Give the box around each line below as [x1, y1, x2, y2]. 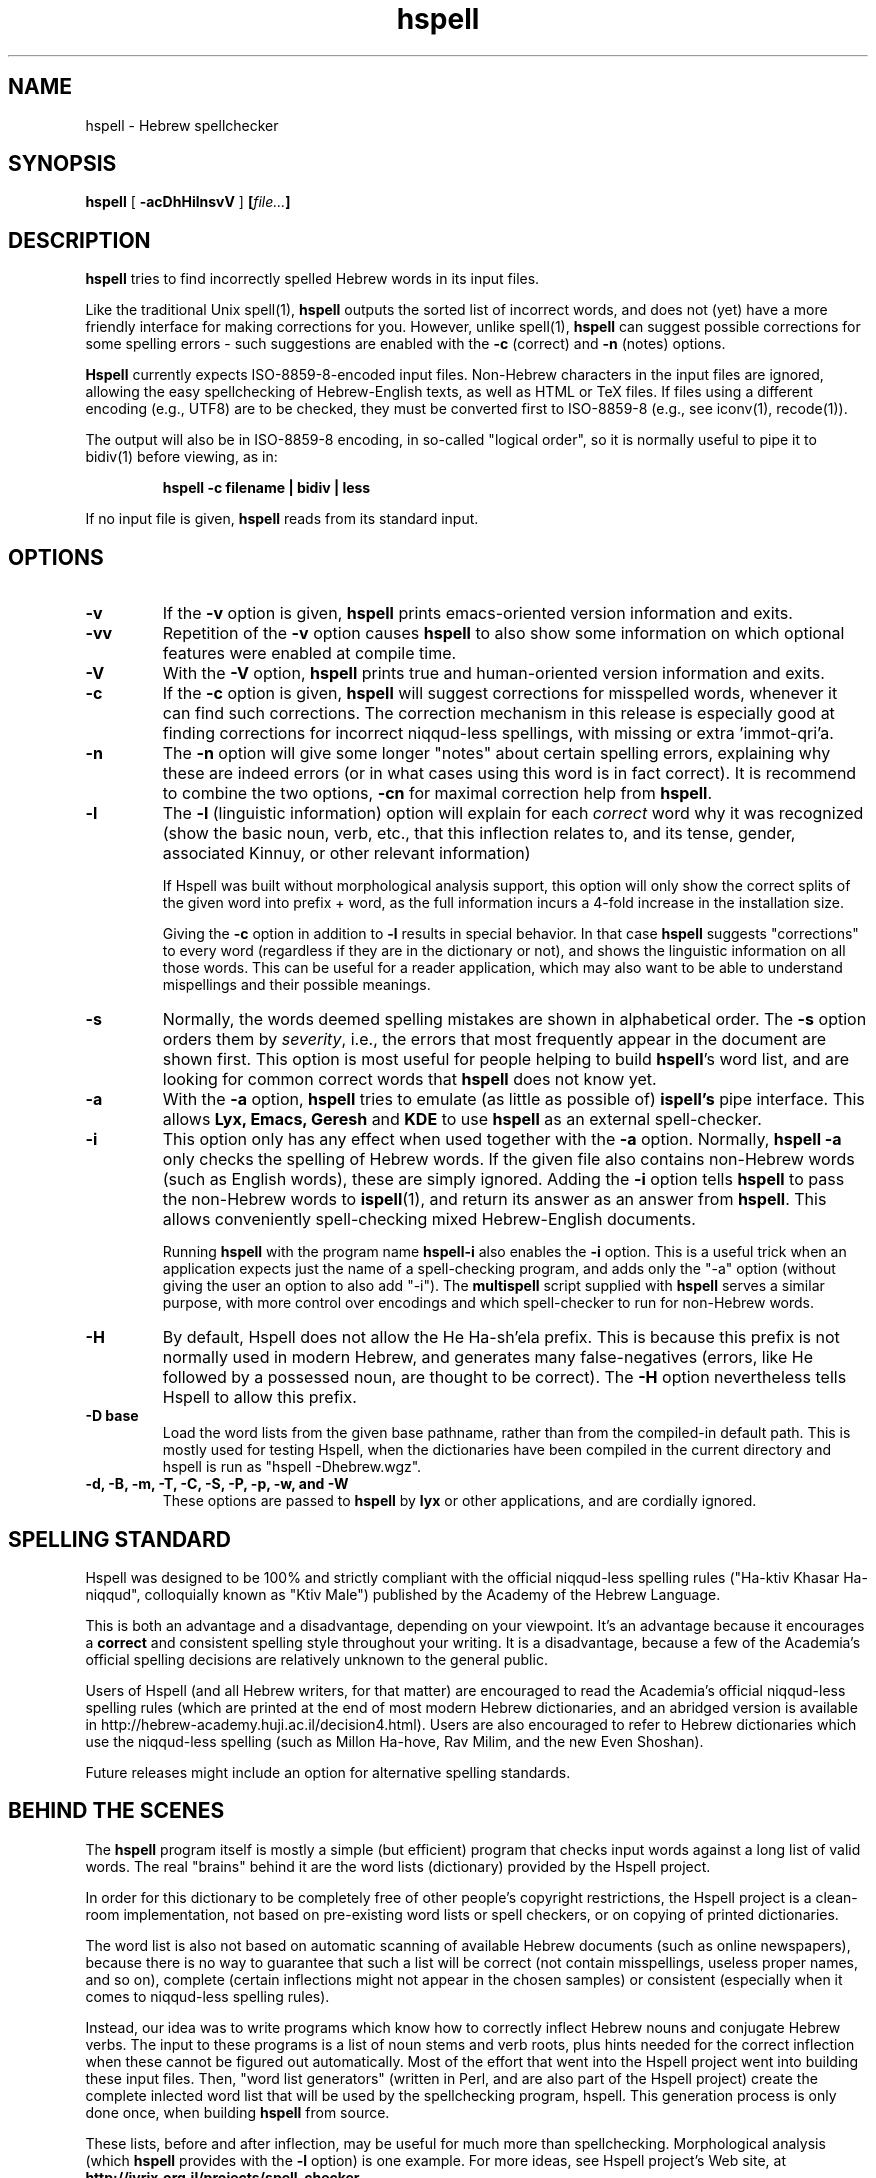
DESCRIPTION [8, 227, 151, 253]
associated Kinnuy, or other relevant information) [162, 843, 531, 864]
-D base [85, 1407, 139, 1425]
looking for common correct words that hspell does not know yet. [162, 1069, 657, 1090]
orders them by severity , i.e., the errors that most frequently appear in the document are [162, 1029, 827, 1050]
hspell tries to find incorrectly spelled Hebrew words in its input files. [85, 270, 540, 288]
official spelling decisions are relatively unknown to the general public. [85, 1650, 548, 1668]
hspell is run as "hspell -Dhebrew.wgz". [162, 1458, 422, 1476]
